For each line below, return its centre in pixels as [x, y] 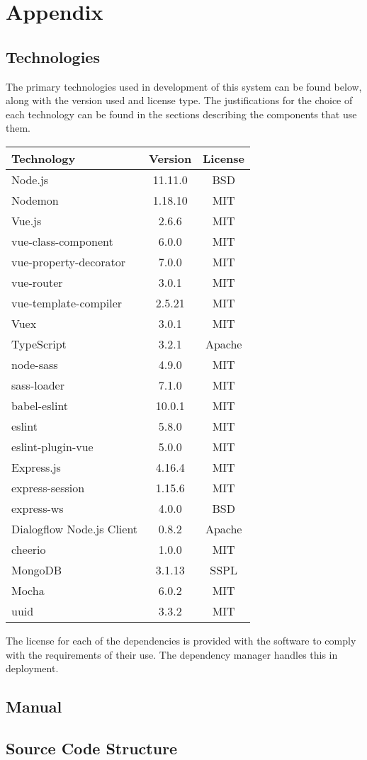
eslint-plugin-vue [52, 446]
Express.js [36, 467]
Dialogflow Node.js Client [75, 528]
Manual [34, 707]
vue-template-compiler [67, 302]
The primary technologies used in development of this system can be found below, [184, 86]
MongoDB [37, 569]
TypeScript [39, 344]
